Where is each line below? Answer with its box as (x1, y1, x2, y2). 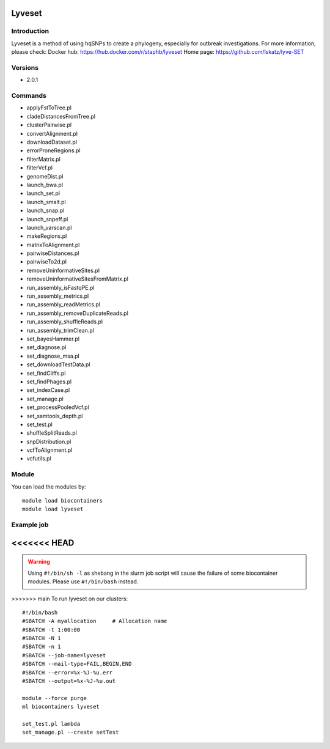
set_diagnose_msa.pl (26, 352, 79, 360)
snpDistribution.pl (26, 438, 71, 445)
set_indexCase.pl (26, 386, 70, 394)
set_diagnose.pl (26, 344, 67, 351)
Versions (11, 63, 39, 72)
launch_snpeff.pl (26, 215, 68, 223)
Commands (11, 92, 47, 100)
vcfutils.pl (26, 455, 51, 462)
